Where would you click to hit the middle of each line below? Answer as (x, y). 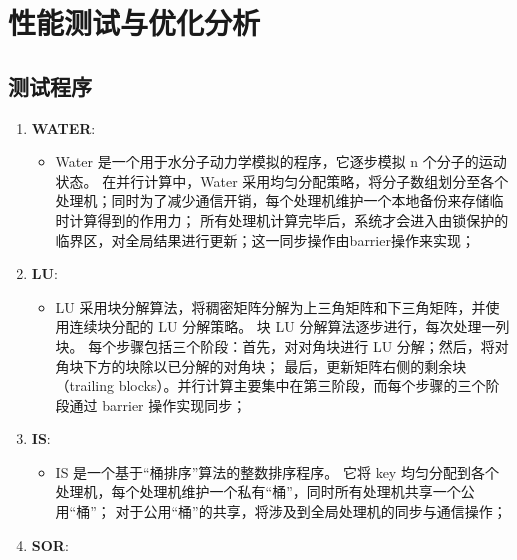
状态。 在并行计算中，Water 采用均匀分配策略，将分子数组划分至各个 (282, 180)
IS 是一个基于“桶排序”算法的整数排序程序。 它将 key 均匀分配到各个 (277, 471)
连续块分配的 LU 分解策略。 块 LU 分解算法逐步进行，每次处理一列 (289, 326)
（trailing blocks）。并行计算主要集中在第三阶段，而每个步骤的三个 (270, 385)
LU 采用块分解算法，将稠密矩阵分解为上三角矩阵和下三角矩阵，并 (270, 306)
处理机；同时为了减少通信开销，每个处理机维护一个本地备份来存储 (272, 200)
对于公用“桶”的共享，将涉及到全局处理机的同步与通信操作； (311, 511)
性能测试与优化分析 (134, 22)
